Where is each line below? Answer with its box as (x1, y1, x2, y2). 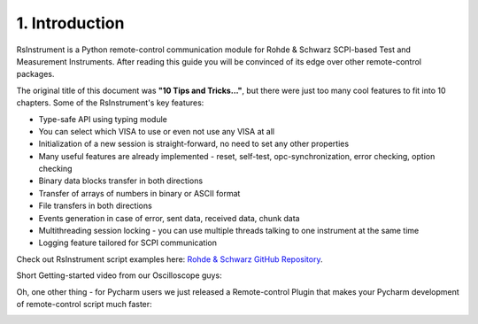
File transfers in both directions (38, 200, 152, 212)
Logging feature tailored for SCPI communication (38, 237, 217, 248)
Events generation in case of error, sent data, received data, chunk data (38, 212, 300, 223)
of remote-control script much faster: (16, 298, 152, 309)
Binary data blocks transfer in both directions (38, 175, 204, 186)
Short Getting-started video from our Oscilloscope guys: (16, 270, 222, 281)
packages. (16, 69, 55, 80)
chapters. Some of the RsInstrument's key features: (16, 97, 204, 108)
